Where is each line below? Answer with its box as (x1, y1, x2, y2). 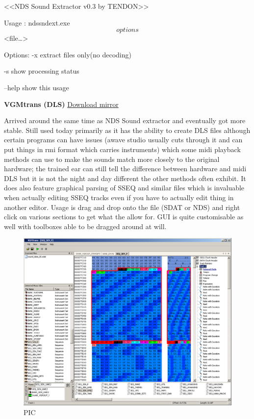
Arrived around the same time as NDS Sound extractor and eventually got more (4, 115, 246, 126)
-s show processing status (4, 66, 79, 76)
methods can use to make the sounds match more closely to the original (4, 154, 220, 164)
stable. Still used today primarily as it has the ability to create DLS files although (4, 125, 251, 135)
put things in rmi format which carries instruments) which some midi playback (4, 144, 241, 154)
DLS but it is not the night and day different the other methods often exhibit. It (4, 173, 246, 183)
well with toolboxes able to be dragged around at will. (4, 221, 167, 231)
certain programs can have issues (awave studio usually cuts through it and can (4, 134, 243, 145)
